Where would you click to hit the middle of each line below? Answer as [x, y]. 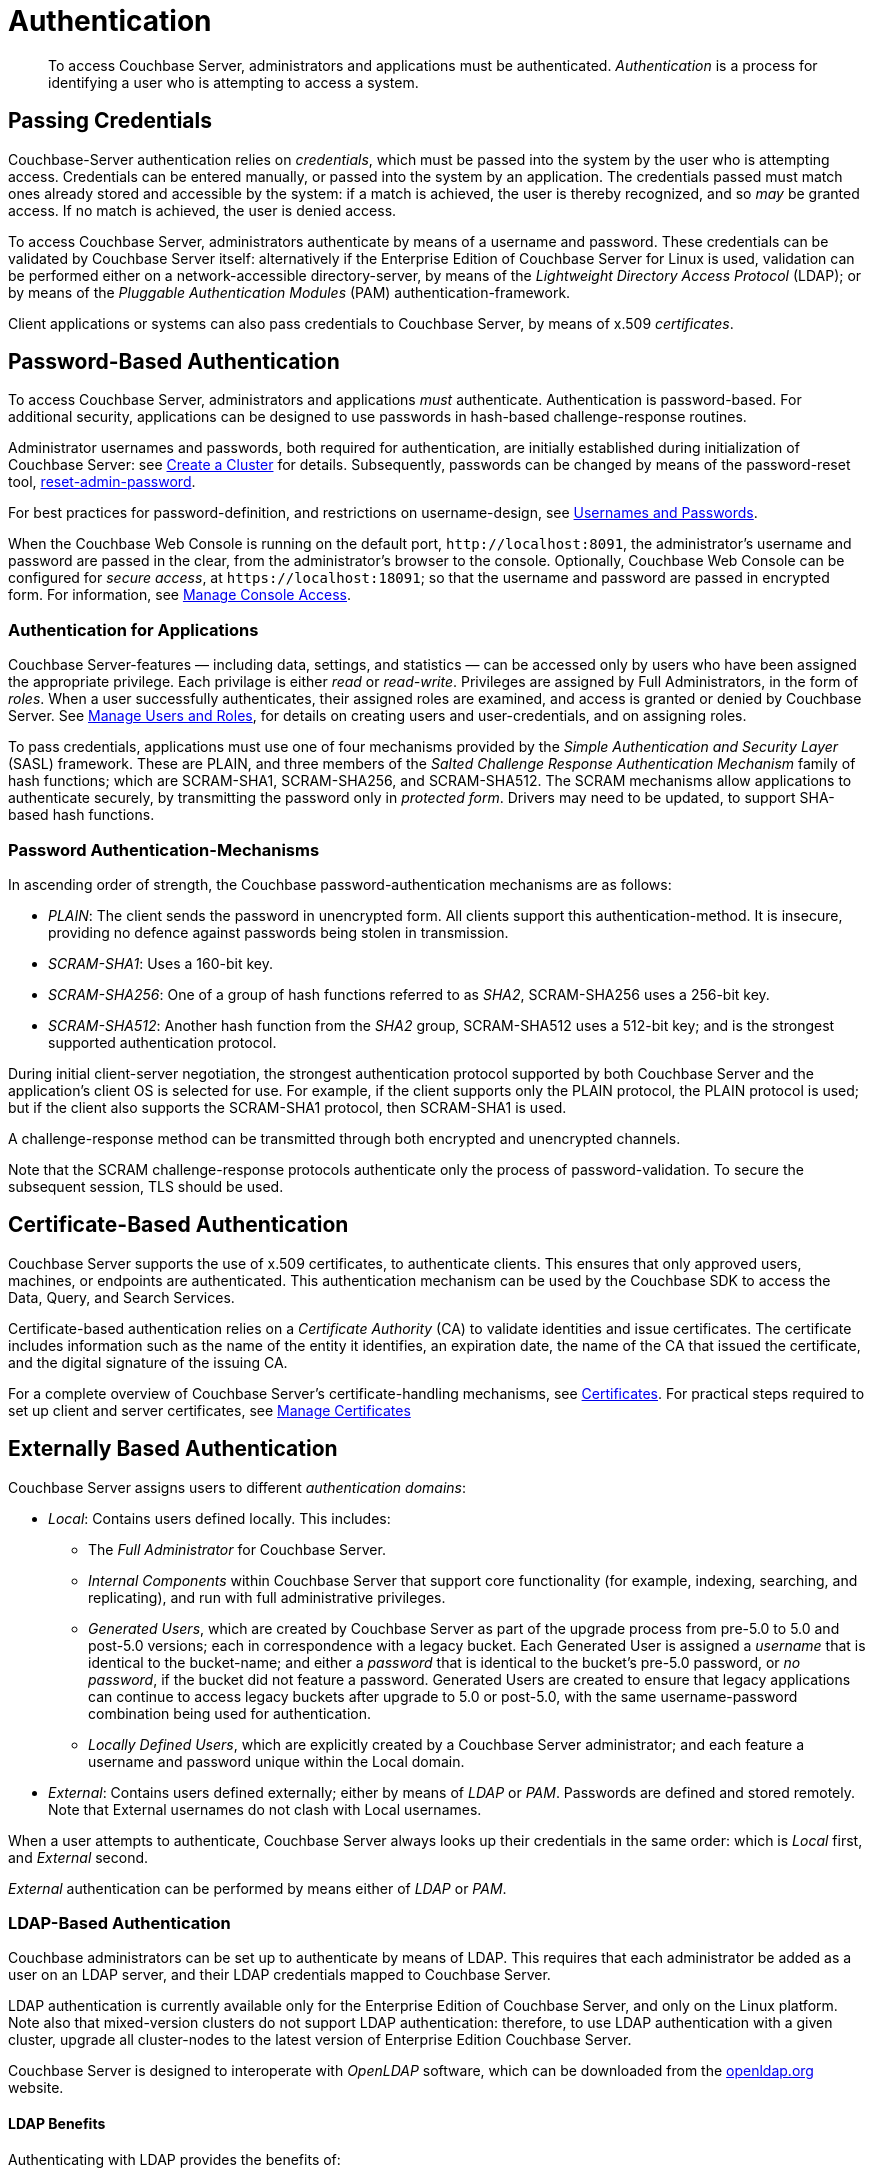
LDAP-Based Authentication [119, 1923]
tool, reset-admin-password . [102, 482]
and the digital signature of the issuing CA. [148, 1362]
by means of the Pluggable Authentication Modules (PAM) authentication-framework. [289, 292]
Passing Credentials [110, 121]
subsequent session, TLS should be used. [146, 1186]
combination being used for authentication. [230, 1713]
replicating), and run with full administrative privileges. [267, 1597]
